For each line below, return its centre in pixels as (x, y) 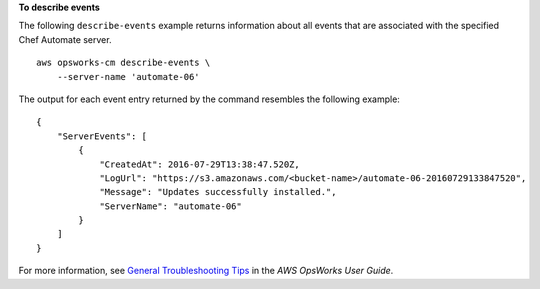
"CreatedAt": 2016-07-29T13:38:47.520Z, (199, 164)
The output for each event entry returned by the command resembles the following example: (209, 99)
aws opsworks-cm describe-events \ (123, 63)
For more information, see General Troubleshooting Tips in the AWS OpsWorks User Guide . (206, 271)
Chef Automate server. (65, 39)
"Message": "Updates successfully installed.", (218, 192)
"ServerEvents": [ (102, 136)
